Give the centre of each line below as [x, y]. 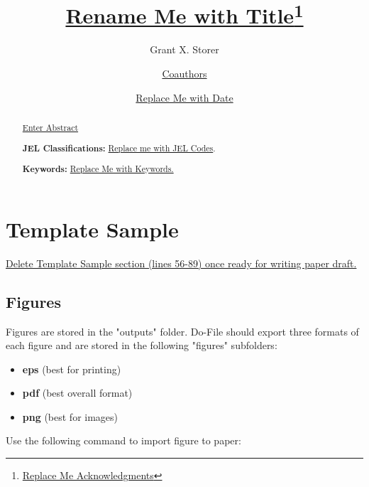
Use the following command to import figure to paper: [123, 440]
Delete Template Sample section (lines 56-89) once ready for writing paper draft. [181, 263]
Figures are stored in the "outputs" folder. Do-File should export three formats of [182, 331]
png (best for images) [70, 416]
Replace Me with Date [184, 97]
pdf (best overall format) [77, 393]
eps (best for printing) [72, 369]
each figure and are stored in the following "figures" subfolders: [142, 345]
